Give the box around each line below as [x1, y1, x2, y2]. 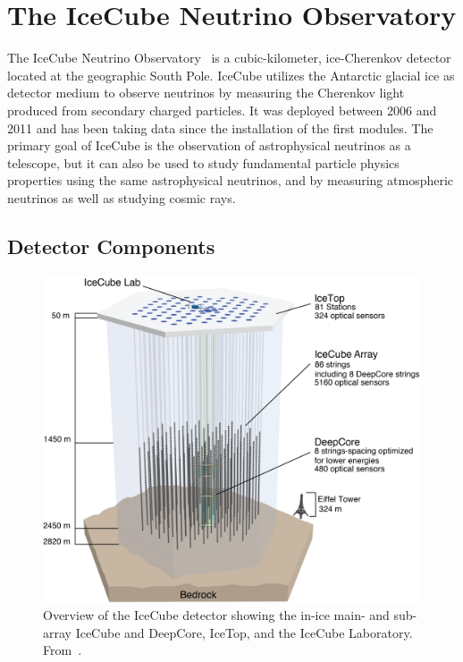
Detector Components [7, 232, 215, 259]
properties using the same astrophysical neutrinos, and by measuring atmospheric [7, 171, 454, 190]
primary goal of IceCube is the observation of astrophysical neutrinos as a [7, 136, 411, 155]
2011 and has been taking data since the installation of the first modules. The [7, 118, 434, 137]
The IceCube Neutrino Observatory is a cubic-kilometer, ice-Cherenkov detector [7, 48, 451, 67]
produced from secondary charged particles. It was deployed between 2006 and [7, 100, 437, 119]
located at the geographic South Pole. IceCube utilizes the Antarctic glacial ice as [7, 65, 455, 84]
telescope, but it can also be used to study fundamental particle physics [7, 153, 400, 172]
